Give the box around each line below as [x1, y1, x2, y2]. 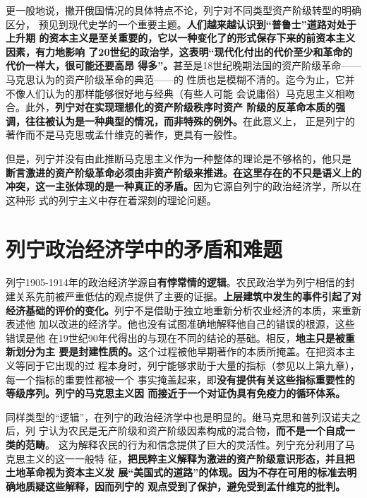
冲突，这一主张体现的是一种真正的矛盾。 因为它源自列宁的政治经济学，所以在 [6, 179, 361, 194]
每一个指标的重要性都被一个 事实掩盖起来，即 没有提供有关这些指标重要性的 [6, 372, 355, 386]
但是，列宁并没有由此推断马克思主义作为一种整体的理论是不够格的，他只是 [6, 150, 351, 165]
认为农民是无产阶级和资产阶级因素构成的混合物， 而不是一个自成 [48, 423, 345, 438]
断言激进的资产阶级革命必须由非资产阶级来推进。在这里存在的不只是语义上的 [6, 165, 361, 179]
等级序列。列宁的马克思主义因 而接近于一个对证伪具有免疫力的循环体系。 [6, 386, 346, 401]
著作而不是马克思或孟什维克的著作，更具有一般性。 [6, 127, 243, 142]
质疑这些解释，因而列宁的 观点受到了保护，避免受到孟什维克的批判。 [25, 478, 346, 493]
